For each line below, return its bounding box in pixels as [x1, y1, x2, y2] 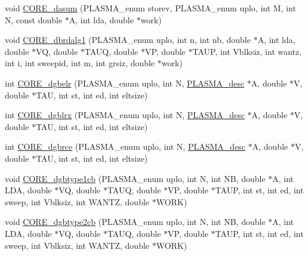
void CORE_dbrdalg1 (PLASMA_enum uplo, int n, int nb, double [5, 33, 251, 46]
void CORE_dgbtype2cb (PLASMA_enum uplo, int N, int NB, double [5, 215, 266, 228]
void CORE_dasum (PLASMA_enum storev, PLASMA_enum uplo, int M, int [5, 2, 296, 14]
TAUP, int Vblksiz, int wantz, [192, 45, 302, 57]
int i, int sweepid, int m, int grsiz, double [5, 57, 155, 69]
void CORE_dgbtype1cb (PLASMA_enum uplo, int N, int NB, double [5, 172, 266, 184]
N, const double [5, 13, 63, 26]
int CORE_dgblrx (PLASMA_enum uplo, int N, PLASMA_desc [5, 109, 245, 121]
